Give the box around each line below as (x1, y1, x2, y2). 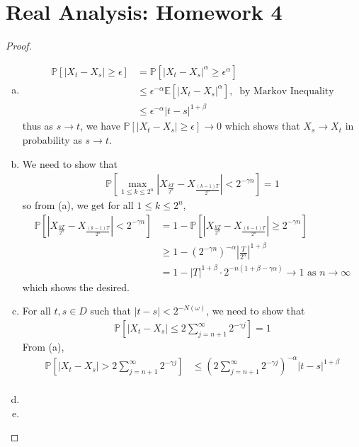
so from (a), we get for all (22, 198, 134, 213)
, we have (80, 118, 120, 133)
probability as (22, 132, 82, 147)
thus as (22, 118, 54, 133)
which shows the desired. (22, 279, 130, 294)
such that (90, 303, 131, 318)
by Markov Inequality (239, 86, 334, 96)
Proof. (6, 38, 32, 53)
